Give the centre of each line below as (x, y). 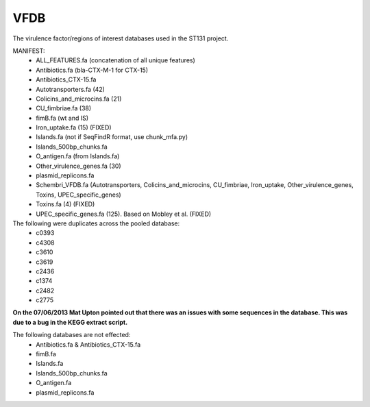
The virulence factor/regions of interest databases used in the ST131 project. (121, 38)
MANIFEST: (29, 51)
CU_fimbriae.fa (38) (64, 108)
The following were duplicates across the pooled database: (96, 223)
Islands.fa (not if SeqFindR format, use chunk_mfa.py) (112, 137)
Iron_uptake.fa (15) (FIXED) (74, 127)
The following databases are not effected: (72, 335)
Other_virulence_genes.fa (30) (78, 166)
